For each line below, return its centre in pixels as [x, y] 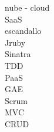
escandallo [23, 31]
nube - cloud [27, 7]
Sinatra [18, 54]
